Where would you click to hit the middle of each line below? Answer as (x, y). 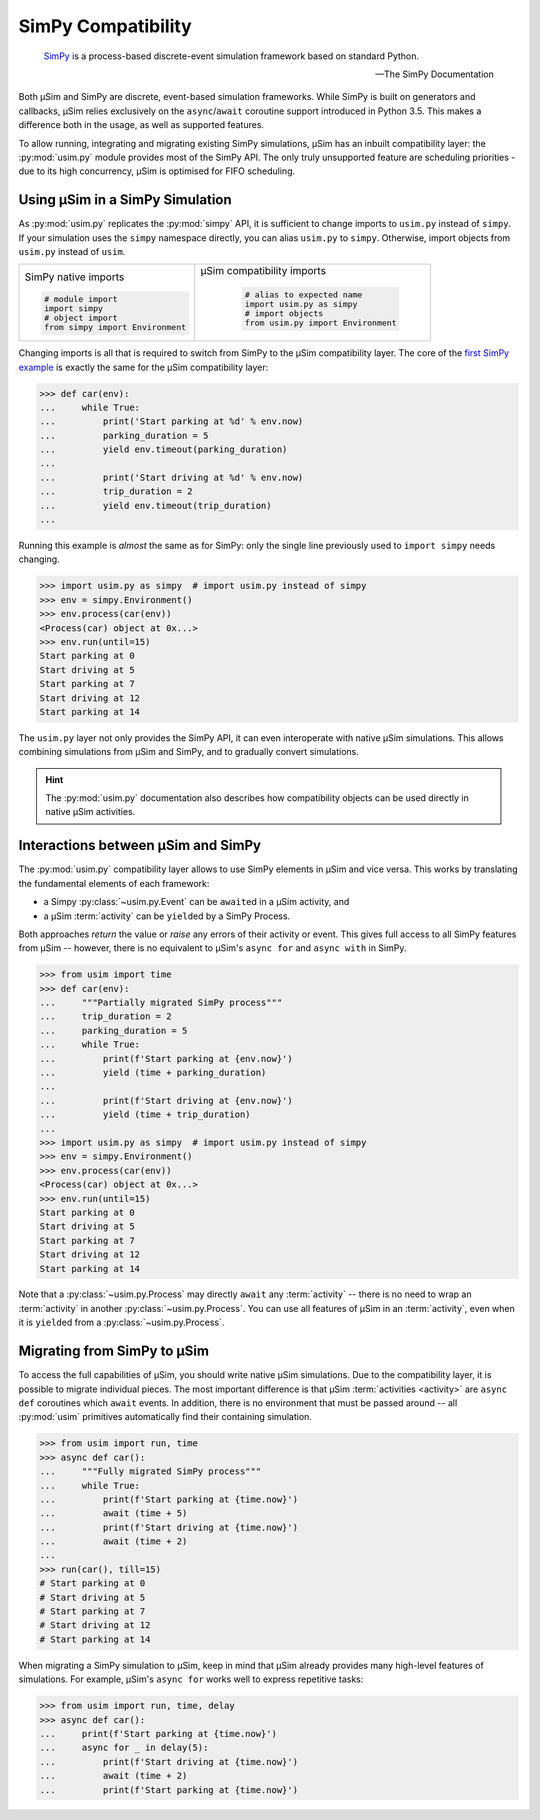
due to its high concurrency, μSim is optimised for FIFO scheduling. (157, 171)
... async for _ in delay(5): (124, 1748)
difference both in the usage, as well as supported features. (141, 125)
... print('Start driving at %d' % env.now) (171, 477)
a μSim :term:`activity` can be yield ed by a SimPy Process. (167, 916)
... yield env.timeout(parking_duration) (163, 449)
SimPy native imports (74, 277)
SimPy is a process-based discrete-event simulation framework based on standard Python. (231, 56)
